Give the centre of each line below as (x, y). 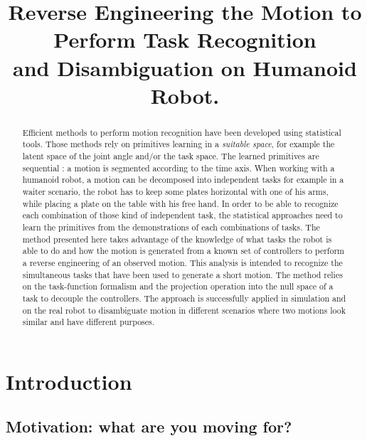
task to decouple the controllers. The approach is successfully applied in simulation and (184, 298)
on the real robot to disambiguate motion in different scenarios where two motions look (184, 310)
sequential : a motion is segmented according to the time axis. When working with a (179, 168)
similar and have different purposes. (89, 322)
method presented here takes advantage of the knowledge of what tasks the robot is (177, 239)
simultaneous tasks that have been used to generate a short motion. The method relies (182, 274)
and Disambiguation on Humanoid (185, 67)
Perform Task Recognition (185, 39)
